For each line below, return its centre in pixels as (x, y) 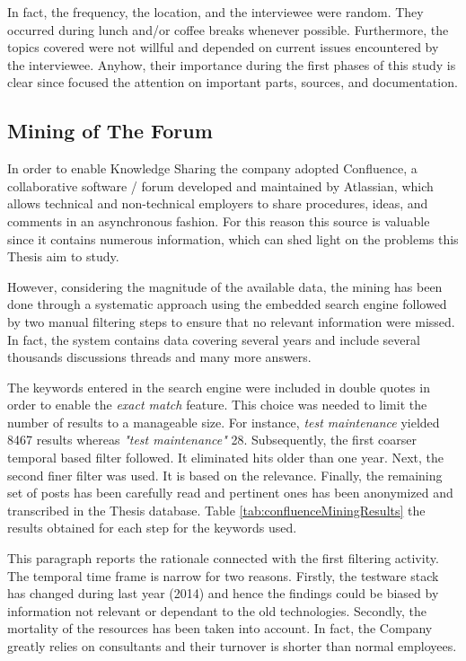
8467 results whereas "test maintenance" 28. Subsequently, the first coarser (212, 440)
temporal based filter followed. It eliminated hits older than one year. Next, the (226, 458)
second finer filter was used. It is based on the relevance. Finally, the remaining (225, 475)
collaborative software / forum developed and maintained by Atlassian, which (220, 185)
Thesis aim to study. (63, 256)
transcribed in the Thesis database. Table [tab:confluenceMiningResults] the (216, 510)
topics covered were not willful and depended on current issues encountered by (223, 47)
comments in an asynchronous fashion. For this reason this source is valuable (219, 220)
